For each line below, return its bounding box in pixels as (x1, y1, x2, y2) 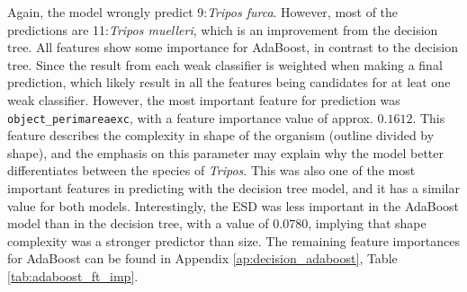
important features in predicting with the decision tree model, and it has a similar (7, 179, 460, 197)
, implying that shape (308, 214, 427, 233)
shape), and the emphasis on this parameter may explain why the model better (7, 143, 444, 162)
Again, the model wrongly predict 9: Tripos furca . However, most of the (7, 3, 399, 21)
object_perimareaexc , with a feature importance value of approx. (7, 108, 373, 127)
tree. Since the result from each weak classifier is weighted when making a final (7, 55, 443, 74)
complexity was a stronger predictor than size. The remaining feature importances (7, 231, 461, 250)
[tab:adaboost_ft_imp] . (7, 266, 139, 285)
